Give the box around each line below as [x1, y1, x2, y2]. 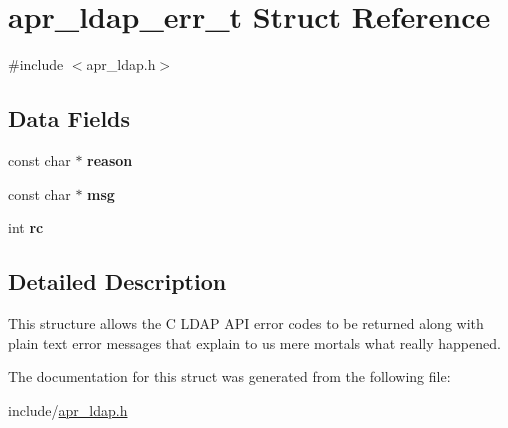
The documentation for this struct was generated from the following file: [8, 366, 451, 387]
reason [87, 149, 133, 170]
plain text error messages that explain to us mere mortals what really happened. [8, 332, 501, 353]
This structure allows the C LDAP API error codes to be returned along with [8, 312, 484, 333]
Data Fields [8, 103, 131, 134]
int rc [8, 217, 44, 238]
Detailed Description [8, 266, 227, 297]
